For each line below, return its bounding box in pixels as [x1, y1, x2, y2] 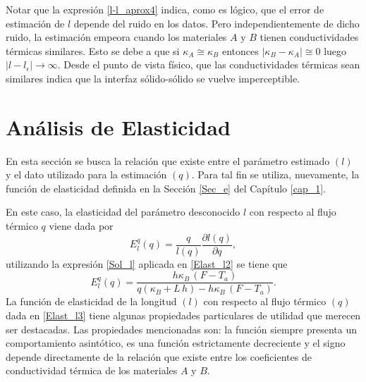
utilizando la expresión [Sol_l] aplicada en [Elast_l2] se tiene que [6, 256, 288, 271]
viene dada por [49, 218, 114, 233]
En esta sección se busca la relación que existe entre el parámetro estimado [6, 153, 330, 168]
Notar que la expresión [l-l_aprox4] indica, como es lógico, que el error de [6, 2, 324, 16]
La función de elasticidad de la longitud [6, 294, 177, 309]
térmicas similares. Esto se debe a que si [6, 43, 180, 58]
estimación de [6, 16, 65, 30]
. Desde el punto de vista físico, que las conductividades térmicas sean [57, 57, 360, 72]
